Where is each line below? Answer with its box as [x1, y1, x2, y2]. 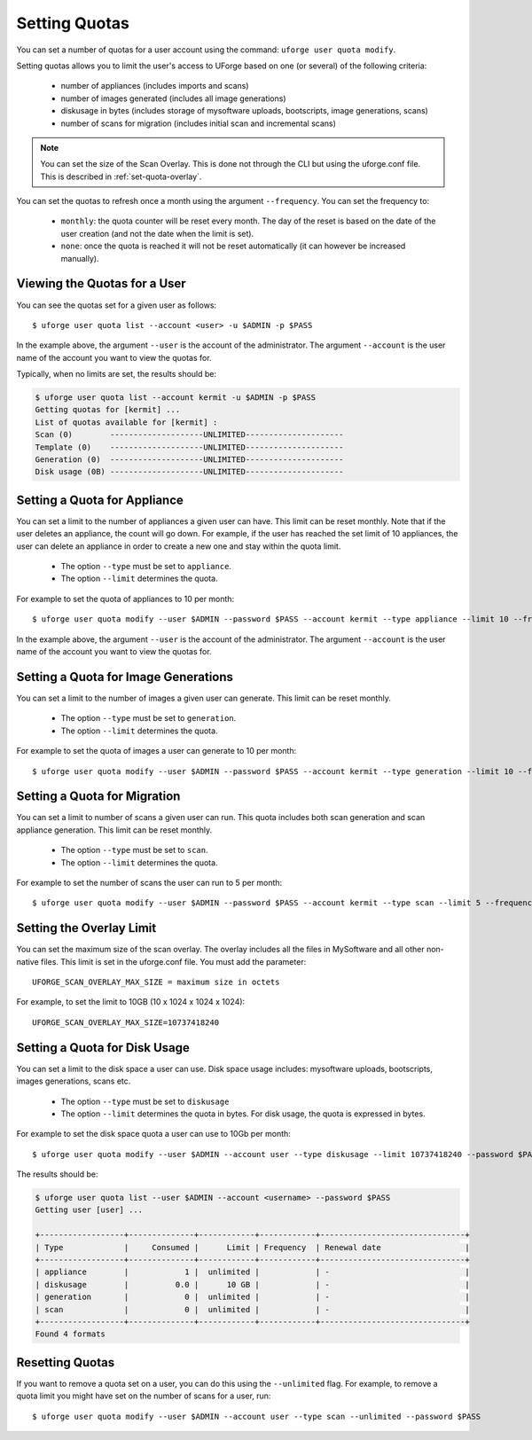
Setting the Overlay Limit [16, 920, 157, 935]
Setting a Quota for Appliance [16, 492, 184, 507]
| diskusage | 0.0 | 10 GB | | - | [35, 1280, 470, 1289]
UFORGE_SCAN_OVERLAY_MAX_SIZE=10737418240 [32, 1017, 220, 1028]
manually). [60, 253, 99, 263]
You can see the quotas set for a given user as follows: [16, 300, 217, 310]
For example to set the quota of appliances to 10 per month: [16, 593, 235, 604]
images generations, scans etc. [16, 1076, 131, 1086]
